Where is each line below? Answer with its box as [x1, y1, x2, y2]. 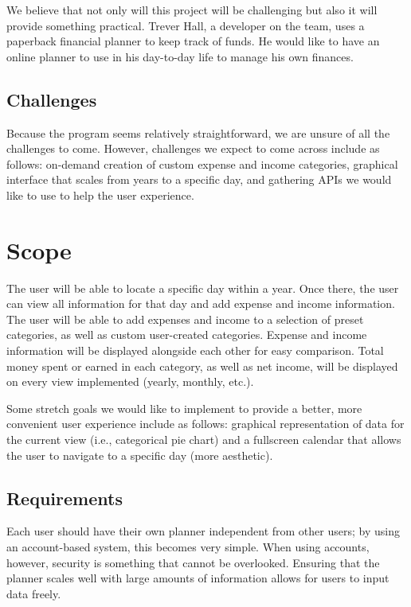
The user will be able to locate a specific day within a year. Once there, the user [6, 279, 399, 296]
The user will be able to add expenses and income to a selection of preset [6, 310, 364, 327]
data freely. [6, 585, 61, 601]
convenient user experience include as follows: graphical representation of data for [6, 415, 405, 432]
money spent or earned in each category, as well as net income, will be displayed [6, 357, 398, 374]
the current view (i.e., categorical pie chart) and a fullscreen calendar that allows [6, 431, 401, 448]
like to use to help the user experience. [6, 186, 194, 203]
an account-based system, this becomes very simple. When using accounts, [6, 539, 370, 554]
